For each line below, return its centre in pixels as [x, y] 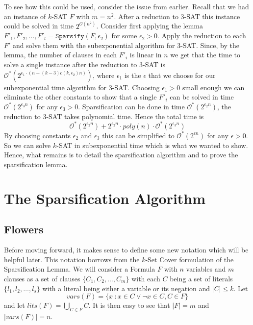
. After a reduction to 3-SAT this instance [177, 16]
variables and [206, 269]
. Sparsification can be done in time [131, 106]
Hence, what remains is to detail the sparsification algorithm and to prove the [121, 155]
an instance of [25, 16]
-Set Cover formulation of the [190, 259]
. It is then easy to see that [129, 305]
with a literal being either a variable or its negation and [126, 288]
